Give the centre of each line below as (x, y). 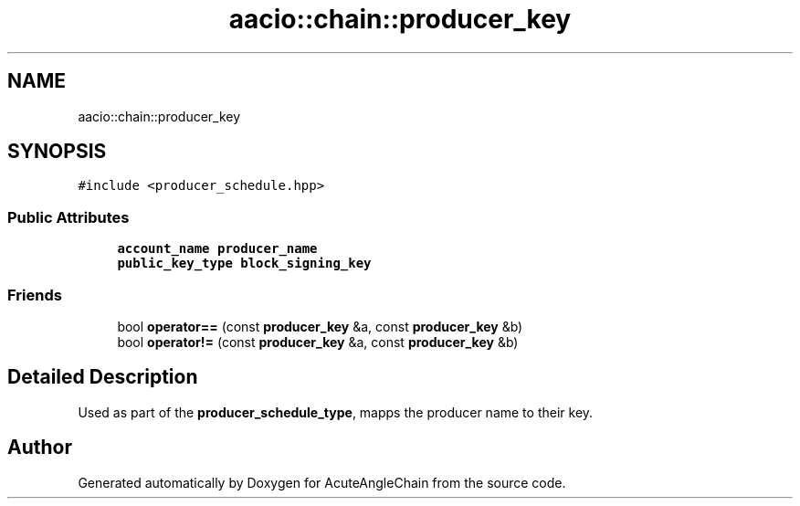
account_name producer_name (217, 249)
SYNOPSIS (57, 152)
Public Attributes (68, 217)
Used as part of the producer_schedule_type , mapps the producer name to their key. (336, 412)
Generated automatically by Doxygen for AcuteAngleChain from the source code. (322, 482)
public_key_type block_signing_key (244, 264)
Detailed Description (103, 377)
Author (40, 448)
